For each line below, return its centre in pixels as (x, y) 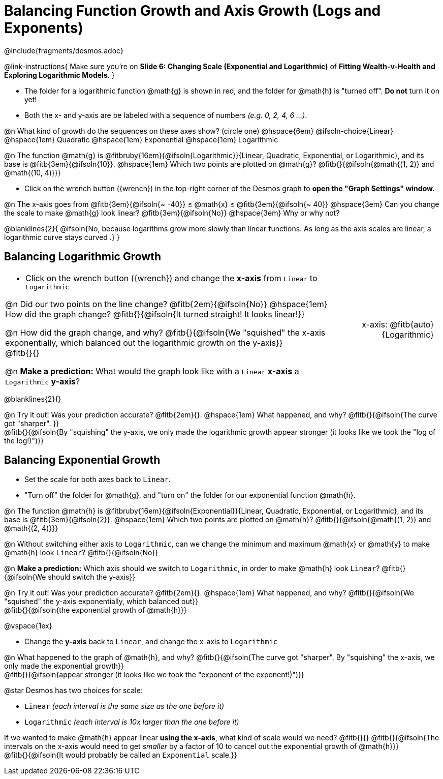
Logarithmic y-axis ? (43, 381)
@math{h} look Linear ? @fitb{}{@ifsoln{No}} (81, 553)
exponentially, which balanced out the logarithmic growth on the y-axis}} (144, 342)
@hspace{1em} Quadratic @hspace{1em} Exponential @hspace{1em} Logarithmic (141, 139)
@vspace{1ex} (28, 626)
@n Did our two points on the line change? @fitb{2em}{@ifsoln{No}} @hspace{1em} (166, 304)
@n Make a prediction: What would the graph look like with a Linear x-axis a (152, 371)
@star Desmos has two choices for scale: (73, 691)
